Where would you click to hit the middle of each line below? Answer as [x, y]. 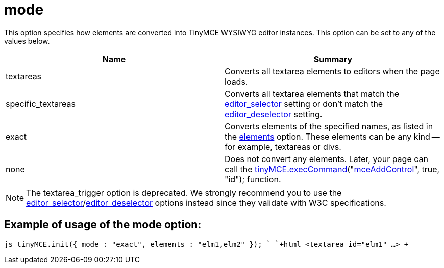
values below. [27, 41]
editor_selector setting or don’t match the [304, 104]
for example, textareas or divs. [283, 146]
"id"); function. [253, 179]
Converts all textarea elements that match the [312, 93]
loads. [236, 81]
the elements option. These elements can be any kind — [332, 136]
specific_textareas [41, 104]
